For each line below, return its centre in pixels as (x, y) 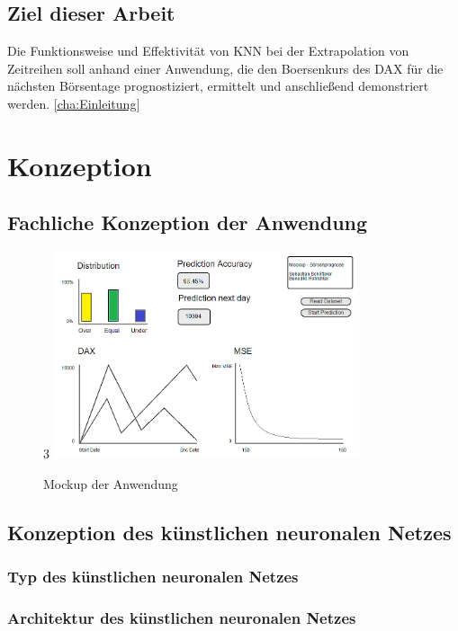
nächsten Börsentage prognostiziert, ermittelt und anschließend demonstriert (218, 86)
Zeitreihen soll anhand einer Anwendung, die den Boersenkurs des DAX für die (225, 68)
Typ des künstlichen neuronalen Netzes (153, 577)
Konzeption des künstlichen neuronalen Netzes (229, 532)
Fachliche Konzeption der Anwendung (188, 222)
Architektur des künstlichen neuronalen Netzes (182, 617)
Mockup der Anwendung (111, 483)
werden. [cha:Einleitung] (74, 103)
